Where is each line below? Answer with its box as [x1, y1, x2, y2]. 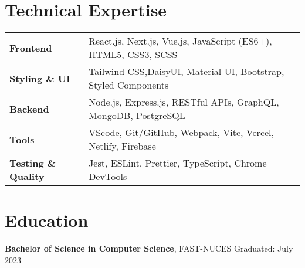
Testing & [9, 156, 56, 170]
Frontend [9, 40, 52, 55]
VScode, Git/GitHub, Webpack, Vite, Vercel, [89, 125, 274, 140]
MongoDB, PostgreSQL [89, 108, 185, 123]
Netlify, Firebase [89, 139, 156, 153]
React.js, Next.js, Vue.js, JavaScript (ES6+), [89, 34, 272, 48]
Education [5, 208, 89, 232]
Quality [9, 169, 45, 184]
